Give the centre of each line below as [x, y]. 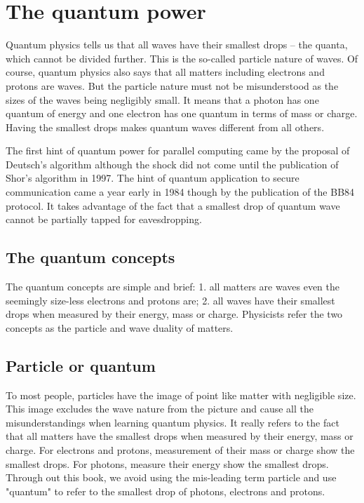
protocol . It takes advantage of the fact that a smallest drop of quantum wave [173, 205]
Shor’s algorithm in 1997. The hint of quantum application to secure [153, 178]
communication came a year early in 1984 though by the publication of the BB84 [180, 192]
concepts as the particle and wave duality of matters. [120, 327]
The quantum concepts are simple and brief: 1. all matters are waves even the [173, 287]
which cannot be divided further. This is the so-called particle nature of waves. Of [182, 58]
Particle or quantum [81, 365]
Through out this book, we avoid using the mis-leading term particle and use [171, 477]
